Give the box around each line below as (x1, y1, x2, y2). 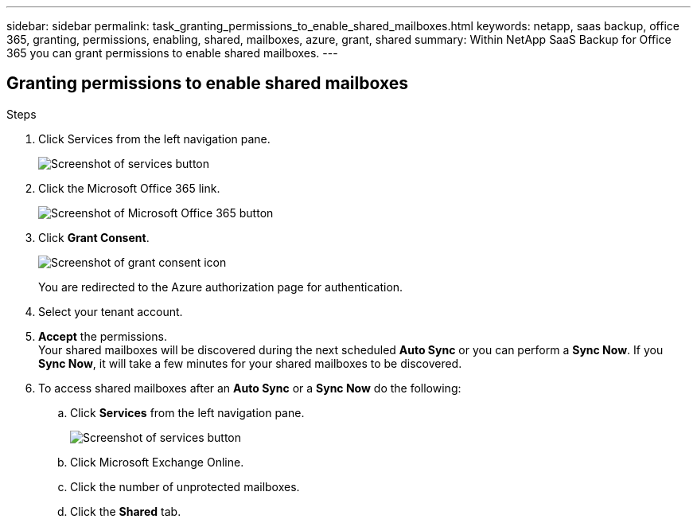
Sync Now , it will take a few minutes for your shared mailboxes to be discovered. (38, 356, 462, 370)
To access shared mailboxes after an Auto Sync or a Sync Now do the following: (38, 381, 461, 395)
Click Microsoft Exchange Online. (70, 455, 244, 469)
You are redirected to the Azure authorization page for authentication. (38, 279, 403, 294)
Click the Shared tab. (70, 504, 181, 518)
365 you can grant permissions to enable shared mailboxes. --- (6, 46, 338, 60)
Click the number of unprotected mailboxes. (70, 479, 300, 494)
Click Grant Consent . (38, 230, 150, 244)
